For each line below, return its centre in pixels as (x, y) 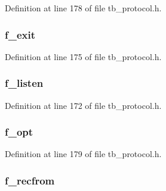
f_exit (20, 34)
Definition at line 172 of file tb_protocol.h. (83, 105)
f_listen (24, 83)
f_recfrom (30, 180)
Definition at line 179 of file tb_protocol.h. (83, 154)
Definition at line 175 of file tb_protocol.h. (83, 56)
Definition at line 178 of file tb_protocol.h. (83, 8)
